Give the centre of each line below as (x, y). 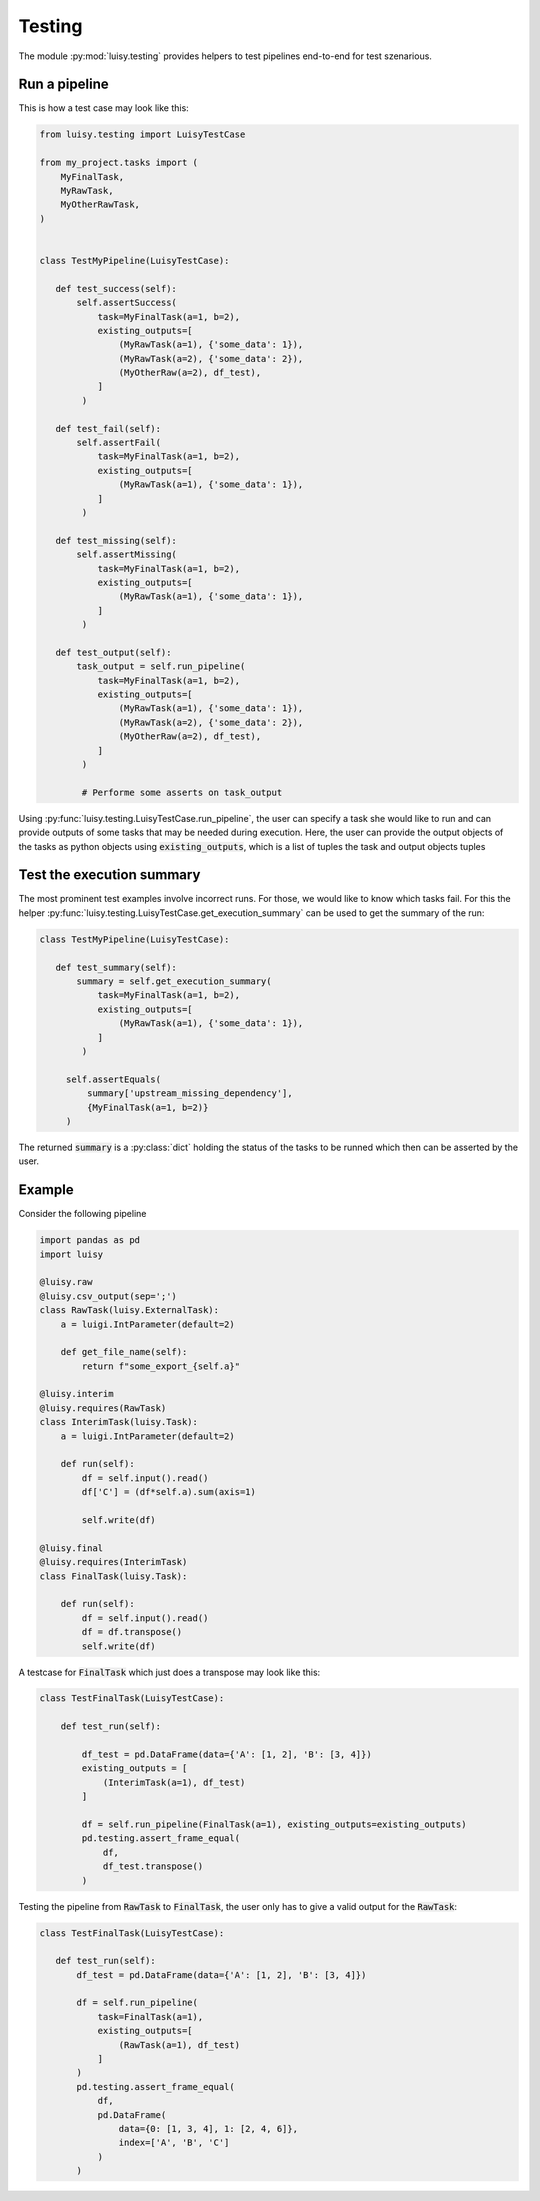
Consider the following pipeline (82, 1214)
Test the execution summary (109, 875)
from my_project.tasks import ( (119, 163)
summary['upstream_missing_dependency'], (190, 1093)
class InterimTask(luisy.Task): (119, 1422)
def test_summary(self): (116, 967)
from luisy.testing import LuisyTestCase (142, 134)
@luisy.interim (76, 1394)
